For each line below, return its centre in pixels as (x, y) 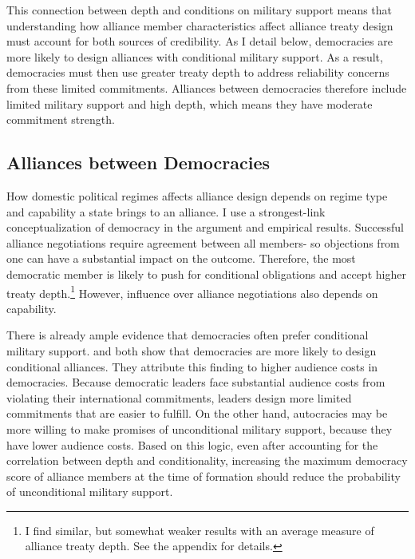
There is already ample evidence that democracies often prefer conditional (188, 335)
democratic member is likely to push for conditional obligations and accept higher (206, 274)
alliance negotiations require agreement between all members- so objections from (203, 242)
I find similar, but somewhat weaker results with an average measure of (200, 530)
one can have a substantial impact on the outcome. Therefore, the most (181, 258)
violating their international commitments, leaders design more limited (179, 397)
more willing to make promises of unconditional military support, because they (200, 428)
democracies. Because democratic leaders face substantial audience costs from (196, 382)
